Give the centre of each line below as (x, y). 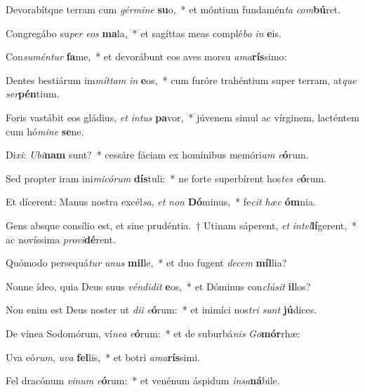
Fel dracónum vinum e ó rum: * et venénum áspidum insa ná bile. (143, 380)
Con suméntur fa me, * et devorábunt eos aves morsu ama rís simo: (146, 56)
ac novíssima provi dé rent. (61, 239)
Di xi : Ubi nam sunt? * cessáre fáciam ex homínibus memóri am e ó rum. (157, 155)
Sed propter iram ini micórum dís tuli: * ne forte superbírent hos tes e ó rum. (166, 178)
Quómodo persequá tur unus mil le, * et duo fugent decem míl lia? (146, 263)
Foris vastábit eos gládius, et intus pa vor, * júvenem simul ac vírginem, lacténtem (182, 117)
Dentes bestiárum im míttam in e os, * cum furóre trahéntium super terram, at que (181, 80)
